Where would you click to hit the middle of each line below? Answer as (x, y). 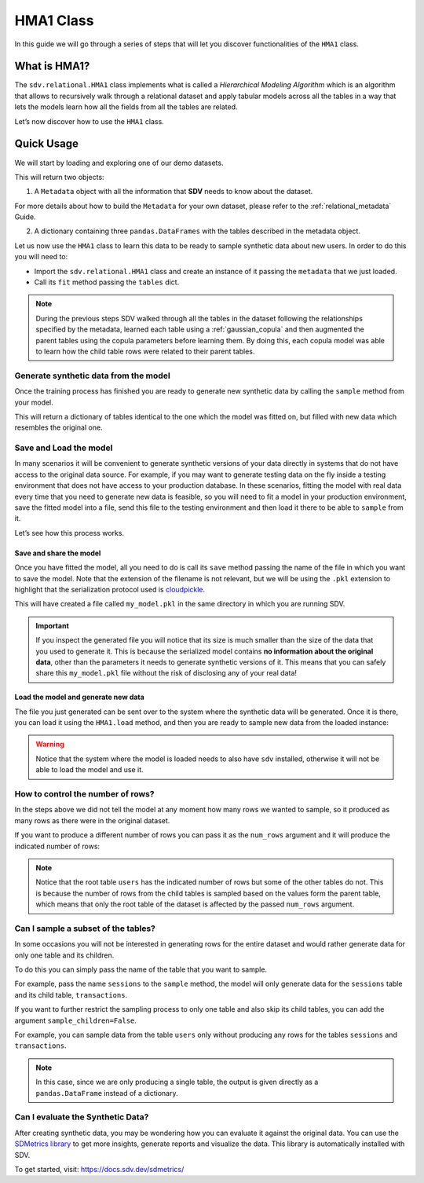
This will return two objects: (60, 177)
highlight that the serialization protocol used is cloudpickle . (110, 589)
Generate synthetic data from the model (92, 375)
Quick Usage (46, 144)
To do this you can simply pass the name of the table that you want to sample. (141, 969)
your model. (34, 402)
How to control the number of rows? (84, 794)
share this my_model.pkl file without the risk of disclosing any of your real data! (166, 673)
